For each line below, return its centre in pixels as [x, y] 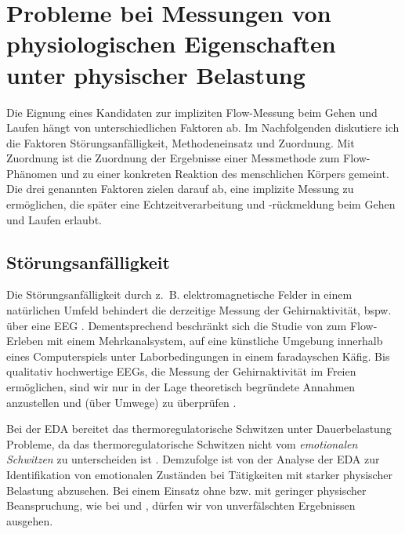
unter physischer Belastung [156, 74]
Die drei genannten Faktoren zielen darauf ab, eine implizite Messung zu [180, 189]
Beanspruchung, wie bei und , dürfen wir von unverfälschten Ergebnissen [181, 505]
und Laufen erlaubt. [54, 219]
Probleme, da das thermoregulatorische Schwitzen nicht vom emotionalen [182, 443]
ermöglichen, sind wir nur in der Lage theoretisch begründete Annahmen [181, 387]
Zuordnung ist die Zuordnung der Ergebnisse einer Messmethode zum [173, 158]
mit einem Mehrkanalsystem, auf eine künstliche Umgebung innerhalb [215, 341]
